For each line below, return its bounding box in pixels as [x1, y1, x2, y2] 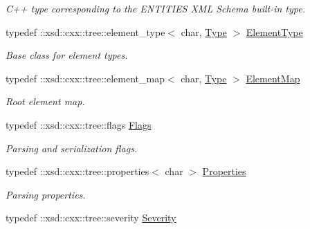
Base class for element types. [6, 48, 128, 62]
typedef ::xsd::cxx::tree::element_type [6, 24, 165, 39]
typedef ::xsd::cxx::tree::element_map [6, 71, 165, 85]
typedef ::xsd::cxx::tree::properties [6, 164, 149, 178]
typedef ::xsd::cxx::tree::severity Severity [6, 210, 176, 225]
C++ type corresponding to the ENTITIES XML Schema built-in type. [6, 1, 306, 15]
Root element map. [6, 94, 85, 109]
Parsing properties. [6, 187, 86, 201]
